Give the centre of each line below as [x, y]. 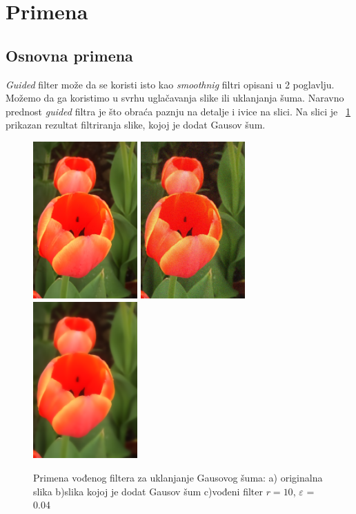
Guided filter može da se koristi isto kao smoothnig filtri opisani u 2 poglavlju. [170, 84]
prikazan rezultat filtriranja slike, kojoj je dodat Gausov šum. [136, 125]
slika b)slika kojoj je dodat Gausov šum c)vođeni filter [148, 491]
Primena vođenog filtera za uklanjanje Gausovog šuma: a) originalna [178, 478]
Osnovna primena [69, 55]
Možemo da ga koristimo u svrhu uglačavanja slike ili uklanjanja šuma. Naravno [175, 98]
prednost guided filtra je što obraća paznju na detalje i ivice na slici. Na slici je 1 [178, 111]
